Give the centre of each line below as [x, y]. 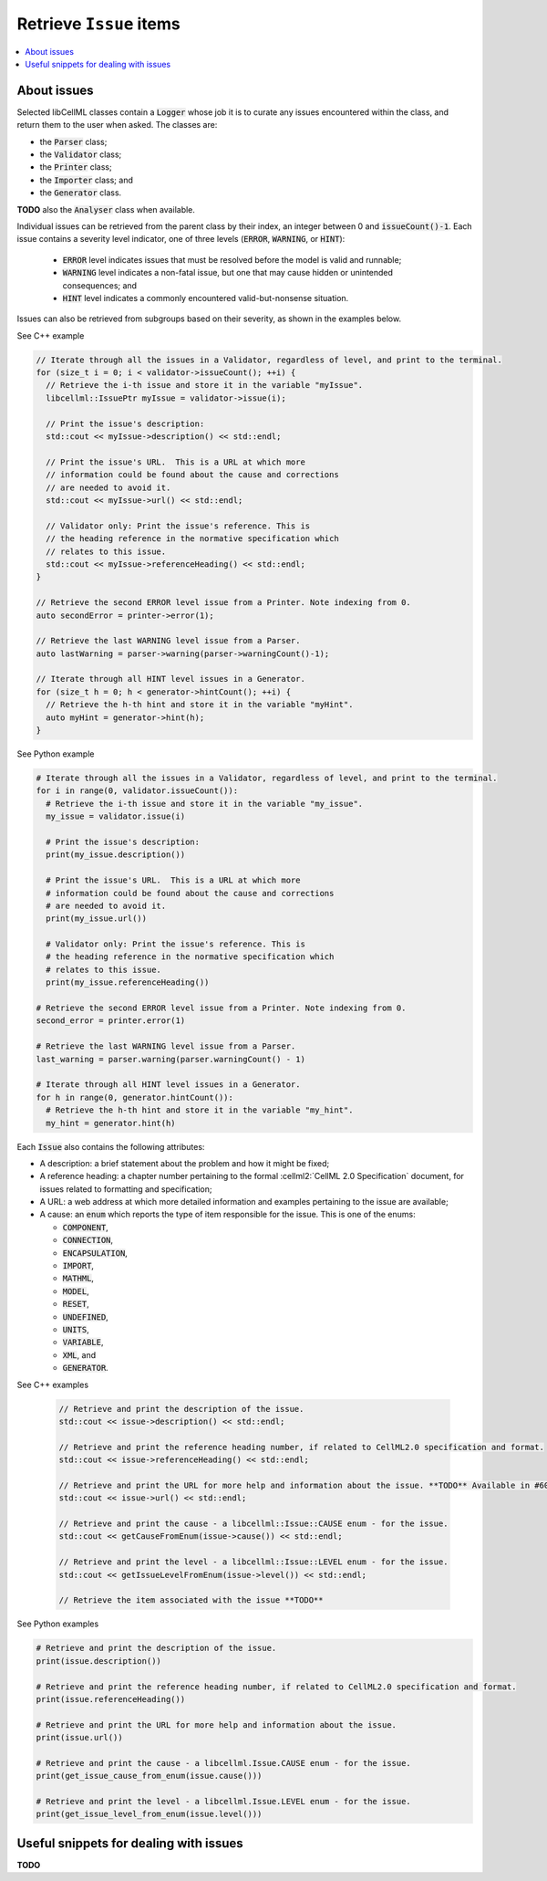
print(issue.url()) [79, 1738]
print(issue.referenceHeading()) [111, 1699]
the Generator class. [81, 193]
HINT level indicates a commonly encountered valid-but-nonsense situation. [206, 298]
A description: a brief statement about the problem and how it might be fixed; [185, 1163]
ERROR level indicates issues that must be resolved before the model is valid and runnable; [232, 259]
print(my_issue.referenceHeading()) [128, 982]
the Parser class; [73, 141]
